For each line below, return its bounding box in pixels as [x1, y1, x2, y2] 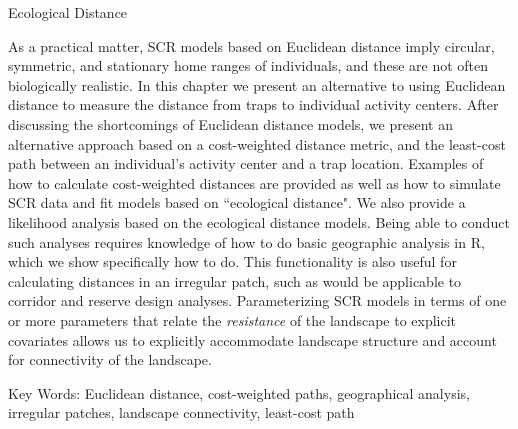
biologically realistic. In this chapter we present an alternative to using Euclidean [8, 74, 506, 95]
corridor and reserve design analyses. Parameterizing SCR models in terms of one [8, 290, 507, 311]
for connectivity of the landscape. [8, 349, 212, 370]
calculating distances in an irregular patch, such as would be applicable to [8, 270, 462, 291]
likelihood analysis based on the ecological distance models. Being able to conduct [8, 211, 510, 232]
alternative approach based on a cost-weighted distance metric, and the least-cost [8, 133, 506, 154]
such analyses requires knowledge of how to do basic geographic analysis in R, [8, 231, 485, 252]
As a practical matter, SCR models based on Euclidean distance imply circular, [8, 35, 495, 56]
